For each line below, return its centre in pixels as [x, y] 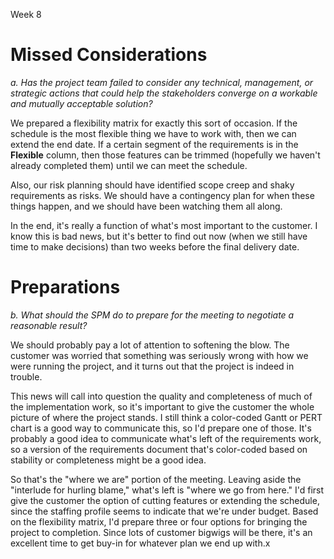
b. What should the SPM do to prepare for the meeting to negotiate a [152, 315]
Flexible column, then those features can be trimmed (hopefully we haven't [165, 155]
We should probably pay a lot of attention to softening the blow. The [150, 345]
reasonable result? [49, 325]
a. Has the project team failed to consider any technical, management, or [162, 82]
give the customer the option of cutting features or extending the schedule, [165, 500]
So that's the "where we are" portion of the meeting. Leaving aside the [156, 479]
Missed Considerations [109, 55]
